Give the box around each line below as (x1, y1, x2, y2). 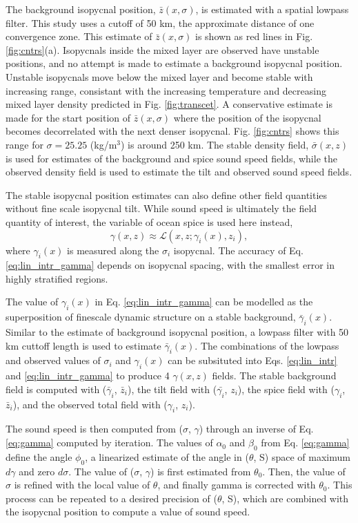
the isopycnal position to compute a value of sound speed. (6, 504, 250, 519)
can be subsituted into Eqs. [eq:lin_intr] (168, 353, 337, 368)
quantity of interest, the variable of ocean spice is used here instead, (6, 214, 293, 229)
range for (6, 137, 43, 151)
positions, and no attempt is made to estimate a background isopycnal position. (6, 56, 343, 70)
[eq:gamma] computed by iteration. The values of (6, 435, 213, 450)
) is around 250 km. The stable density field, (121, 137, 309, 151)
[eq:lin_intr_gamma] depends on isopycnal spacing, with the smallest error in (6, 258, 335, 272)
